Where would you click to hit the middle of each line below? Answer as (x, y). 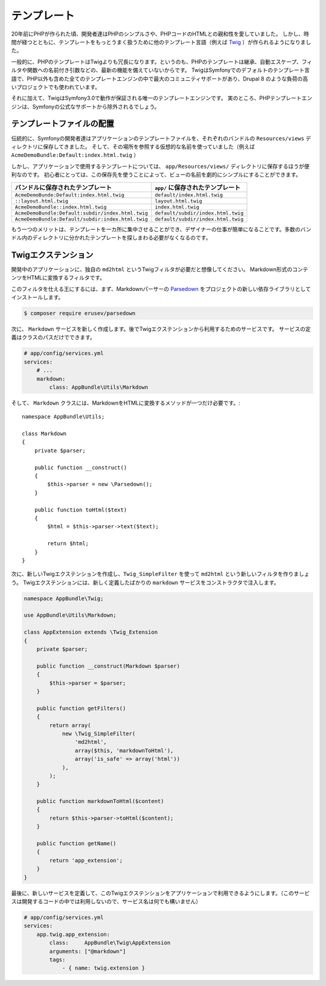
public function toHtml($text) (81, 510)
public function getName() (77, 844)
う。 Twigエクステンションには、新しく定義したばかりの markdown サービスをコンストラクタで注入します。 (145, 582)
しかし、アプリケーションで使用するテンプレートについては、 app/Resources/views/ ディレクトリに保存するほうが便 (161, 166)
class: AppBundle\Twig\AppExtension (110, 943)
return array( (70, 725)
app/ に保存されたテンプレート (198, 187)
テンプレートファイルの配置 (63, 124)
